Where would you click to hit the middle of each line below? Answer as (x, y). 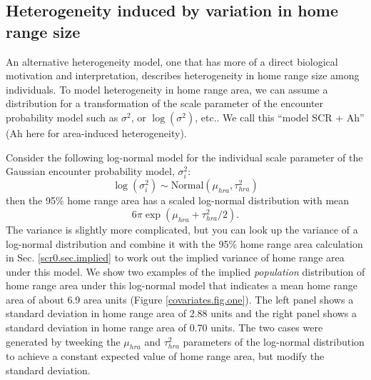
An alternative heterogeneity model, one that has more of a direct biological (172, 61)
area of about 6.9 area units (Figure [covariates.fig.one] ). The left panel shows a (180, 299)
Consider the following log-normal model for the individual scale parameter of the (184, 157)
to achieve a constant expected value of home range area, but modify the (165, 356)
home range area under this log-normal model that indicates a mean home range (182, 285)
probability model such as (62, 117)
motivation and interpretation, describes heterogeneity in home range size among (183, 75)
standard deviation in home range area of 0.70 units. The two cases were (164, 327)
